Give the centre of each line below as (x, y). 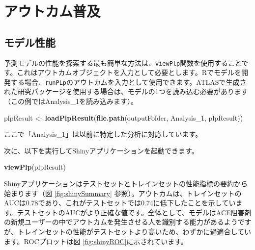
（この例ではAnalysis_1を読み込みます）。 (71, 101)
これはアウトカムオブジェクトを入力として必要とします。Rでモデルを (129, 72)
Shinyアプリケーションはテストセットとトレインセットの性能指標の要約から (126, 184)
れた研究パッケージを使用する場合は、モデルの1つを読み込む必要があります (126, 91)
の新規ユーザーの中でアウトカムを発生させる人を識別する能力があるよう (121, 222)
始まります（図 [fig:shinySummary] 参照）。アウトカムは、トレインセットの (123, 193)
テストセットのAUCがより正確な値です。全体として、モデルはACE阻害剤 (134, 212)
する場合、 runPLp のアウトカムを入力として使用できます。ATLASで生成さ (128, 82)
